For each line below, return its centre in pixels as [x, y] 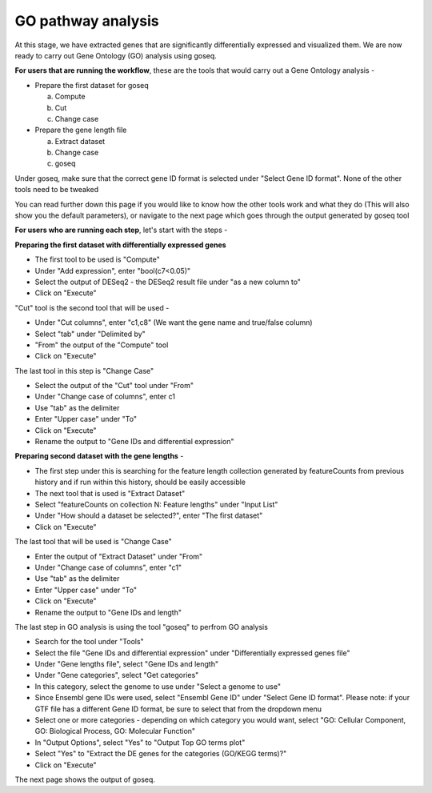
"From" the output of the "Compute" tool [102, 345]
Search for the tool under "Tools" [89, 642]
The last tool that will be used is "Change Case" [93, 542]
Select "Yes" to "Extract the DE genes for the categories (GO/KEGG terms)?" [161, 754]
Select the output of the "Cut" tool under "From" [114, 386]
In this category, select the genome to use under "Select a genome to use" [158, 686]
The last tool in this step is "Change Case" [84, 370]
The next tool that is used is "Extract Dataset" [110, 493]
